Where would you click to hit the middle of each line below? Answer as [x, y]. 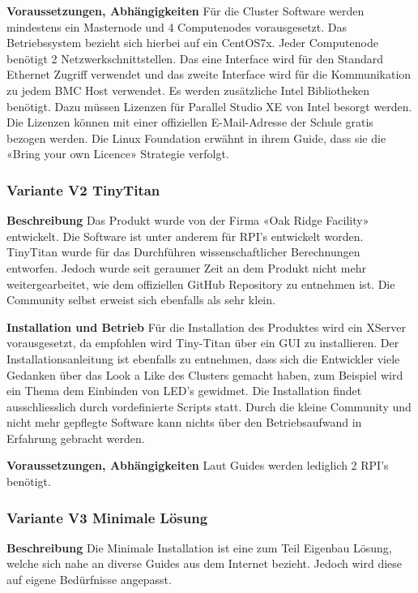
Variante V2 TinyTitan [83, 189]
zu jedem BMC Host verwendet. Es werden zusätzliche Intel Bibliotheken [188, 90]
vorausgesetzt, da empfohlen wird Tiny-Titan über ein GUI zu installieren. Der [203, 343]
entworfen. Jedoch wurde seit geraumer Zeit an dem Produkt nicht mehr [187, 267]
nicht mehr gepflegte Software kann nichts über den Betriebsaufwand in [184, 422]
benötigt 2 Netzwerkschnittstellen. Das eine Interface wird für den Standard [195, 58]
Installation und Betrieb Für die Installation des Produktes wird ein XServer [206, 327]
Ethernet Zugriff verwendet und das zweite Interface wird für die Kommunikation [209, 74]
